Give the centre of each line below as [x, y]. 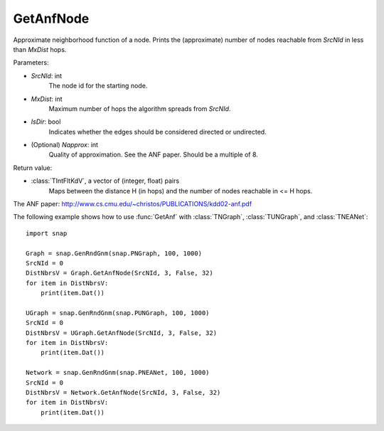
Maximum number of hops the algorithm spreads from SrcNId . [140, 108]
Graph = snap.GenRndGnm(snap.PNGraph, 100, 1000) [114, 253]
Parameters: [31, 63]
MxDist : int [47, 99]
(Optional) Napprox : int [65, 145]
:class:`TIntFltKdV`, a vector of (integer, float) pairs [105, 181]
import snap [47, 233]
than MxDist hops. [40, 49]
